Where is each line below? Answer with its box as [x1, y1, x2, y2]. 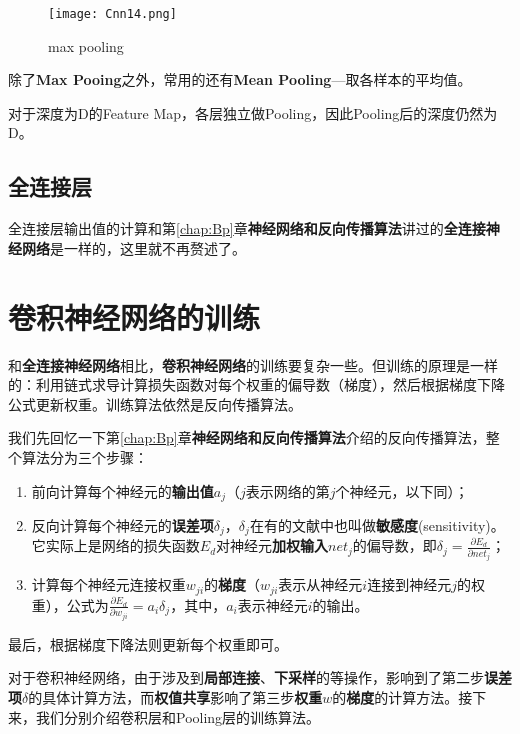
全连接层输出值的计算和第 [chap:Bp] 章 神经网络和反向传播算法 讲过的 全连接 [8, 218, 486, 239]
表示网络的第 [245, 480, 330, 501]
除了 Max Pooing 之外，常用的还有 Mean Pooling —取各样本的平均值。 [8, 69, 472, 90]
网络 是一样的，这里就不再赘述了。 [21, 237, 246, 258]
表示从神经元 [278, 574, 363, 595]
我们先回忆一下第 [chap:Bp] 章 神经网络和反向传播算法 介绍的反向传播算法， [8, 427, 486, 448]
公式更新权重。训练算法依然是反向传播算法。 [8, 393, 302, 414]
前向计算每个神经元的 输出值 [31, 480, 214, 501]
